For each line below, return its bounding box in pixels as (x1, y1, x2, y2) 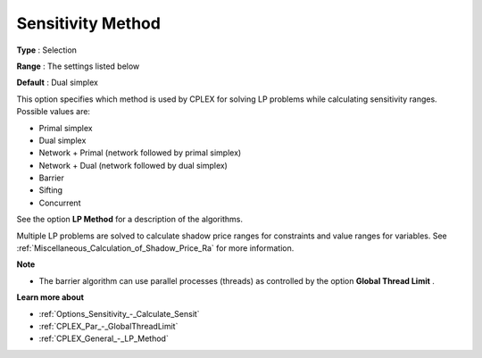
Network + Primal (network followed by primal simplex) (38, 147, 242, 158)
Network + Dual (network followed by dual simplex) (38, 160, 228, 171)
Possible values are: (16, 106, 91, 117)
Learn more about (16, 292, 85, 303)
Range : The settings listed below (16, 61, 140, 71)
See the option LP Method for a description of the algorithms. (16, 214, 243, 225)
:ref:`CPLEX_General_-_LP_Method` (38, 333, 169, 344)
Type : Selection (16, 45, 78, 55)
